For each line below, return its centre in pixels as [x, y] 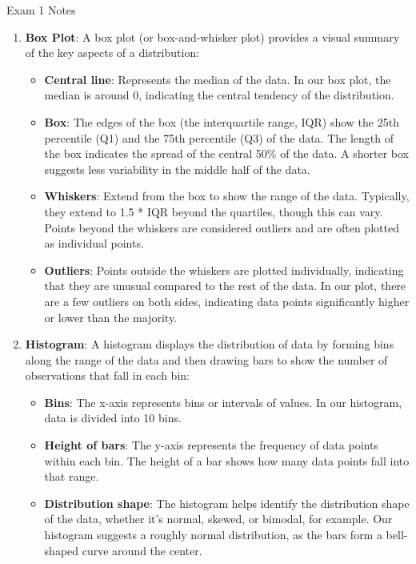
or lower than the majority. [111, 317]
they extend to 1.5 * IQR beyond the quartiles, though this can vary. [214, 211]
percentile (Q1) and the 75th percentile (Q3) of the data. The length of [219, 137]
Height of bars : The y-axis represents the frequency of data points [211, 445]
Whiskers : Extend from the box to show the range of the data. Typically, [227, 196]
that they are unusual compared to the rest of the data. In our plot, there [225, 286]
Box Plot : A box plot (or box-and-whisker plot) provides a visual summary [212, 36]
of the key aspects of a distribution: [112, 52]
